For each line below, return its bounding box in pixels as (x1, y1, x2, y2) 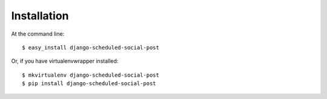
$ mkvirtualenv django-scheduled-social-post (22, 71, 160, 78)
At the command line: (11, 30, 65, 37)
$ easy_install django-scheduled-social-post (22, 44, 160, 51)
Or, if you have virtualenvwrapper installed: (11, 57, 119, 65)
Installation (11, 9, 69, 22)
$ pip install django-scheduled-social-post (22, 80, 157, 87)
